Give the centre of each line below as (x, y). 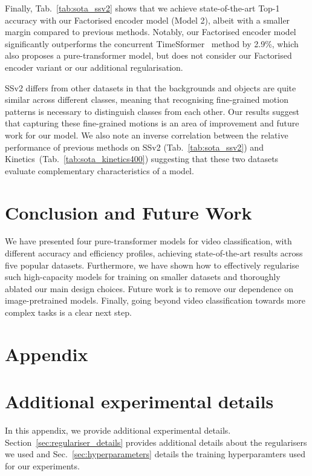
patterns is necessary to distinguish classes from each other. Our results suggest (152, 111)
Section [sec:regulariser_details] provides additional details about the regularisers (156, 442)
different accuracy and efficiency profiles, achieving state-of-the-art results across (154, 253)
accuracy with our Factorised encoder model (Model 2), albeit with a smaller (148, 20)
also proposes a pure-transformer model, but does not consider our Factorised (148, 55)
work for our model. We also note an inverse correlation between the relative (147, 135)
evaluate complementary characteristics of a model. (99, 170)
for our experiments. (42, 465)
